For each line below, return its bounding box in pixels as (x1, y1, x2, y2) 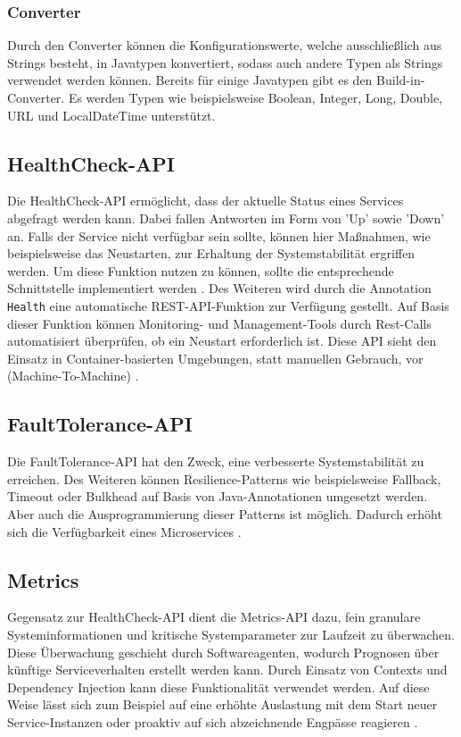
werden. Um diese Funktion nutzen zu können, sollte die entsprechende (7, 261, 394, 280)
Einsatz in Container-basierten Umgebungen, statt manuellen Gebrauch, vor (7, 348, 424, 367)
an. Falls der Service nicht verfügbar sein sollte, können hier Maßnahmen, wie (7, 226, 431, 245)
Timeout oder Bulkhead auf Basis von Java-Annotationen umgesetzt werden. (7, 487, 428, 506)
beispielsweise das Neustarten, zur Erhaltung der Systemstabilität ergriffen (7, 244, 416, 263)
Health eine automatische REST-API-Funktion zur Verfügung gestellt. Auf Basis (7, 296, 449, 314)
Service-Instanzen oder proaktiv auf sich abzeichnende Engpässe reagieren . (7, 712, 418, 731)
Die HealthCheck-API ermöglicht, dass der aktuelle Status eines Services (7, 191, 404, 210)
